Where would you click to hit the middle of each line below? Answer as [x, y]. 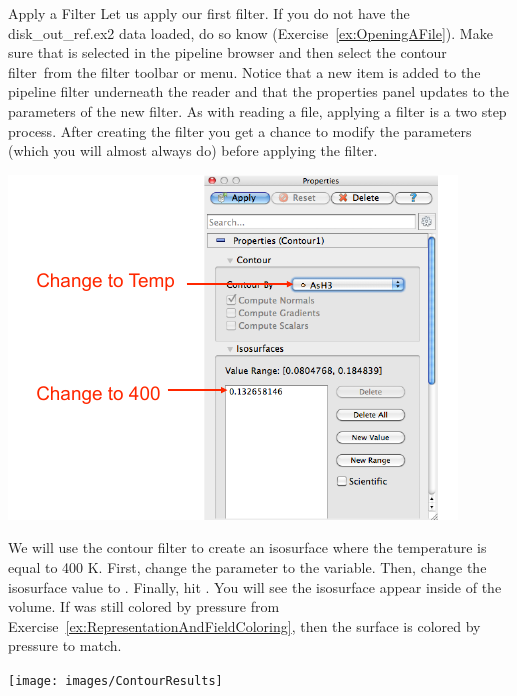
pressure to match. [65, 645]
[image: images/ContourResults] [115, 680]
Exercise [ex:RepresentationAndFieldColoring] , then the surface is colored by [244, 625]
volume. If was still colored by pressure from [144, 606]
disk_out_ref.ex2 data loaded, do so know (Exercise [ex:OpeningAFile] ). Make [250, 32]
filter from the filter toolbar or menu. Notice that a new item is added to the [244, 71]
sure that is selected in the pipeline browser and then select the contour [227, 52]
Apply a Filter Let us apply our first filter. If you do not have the [209, 13]
